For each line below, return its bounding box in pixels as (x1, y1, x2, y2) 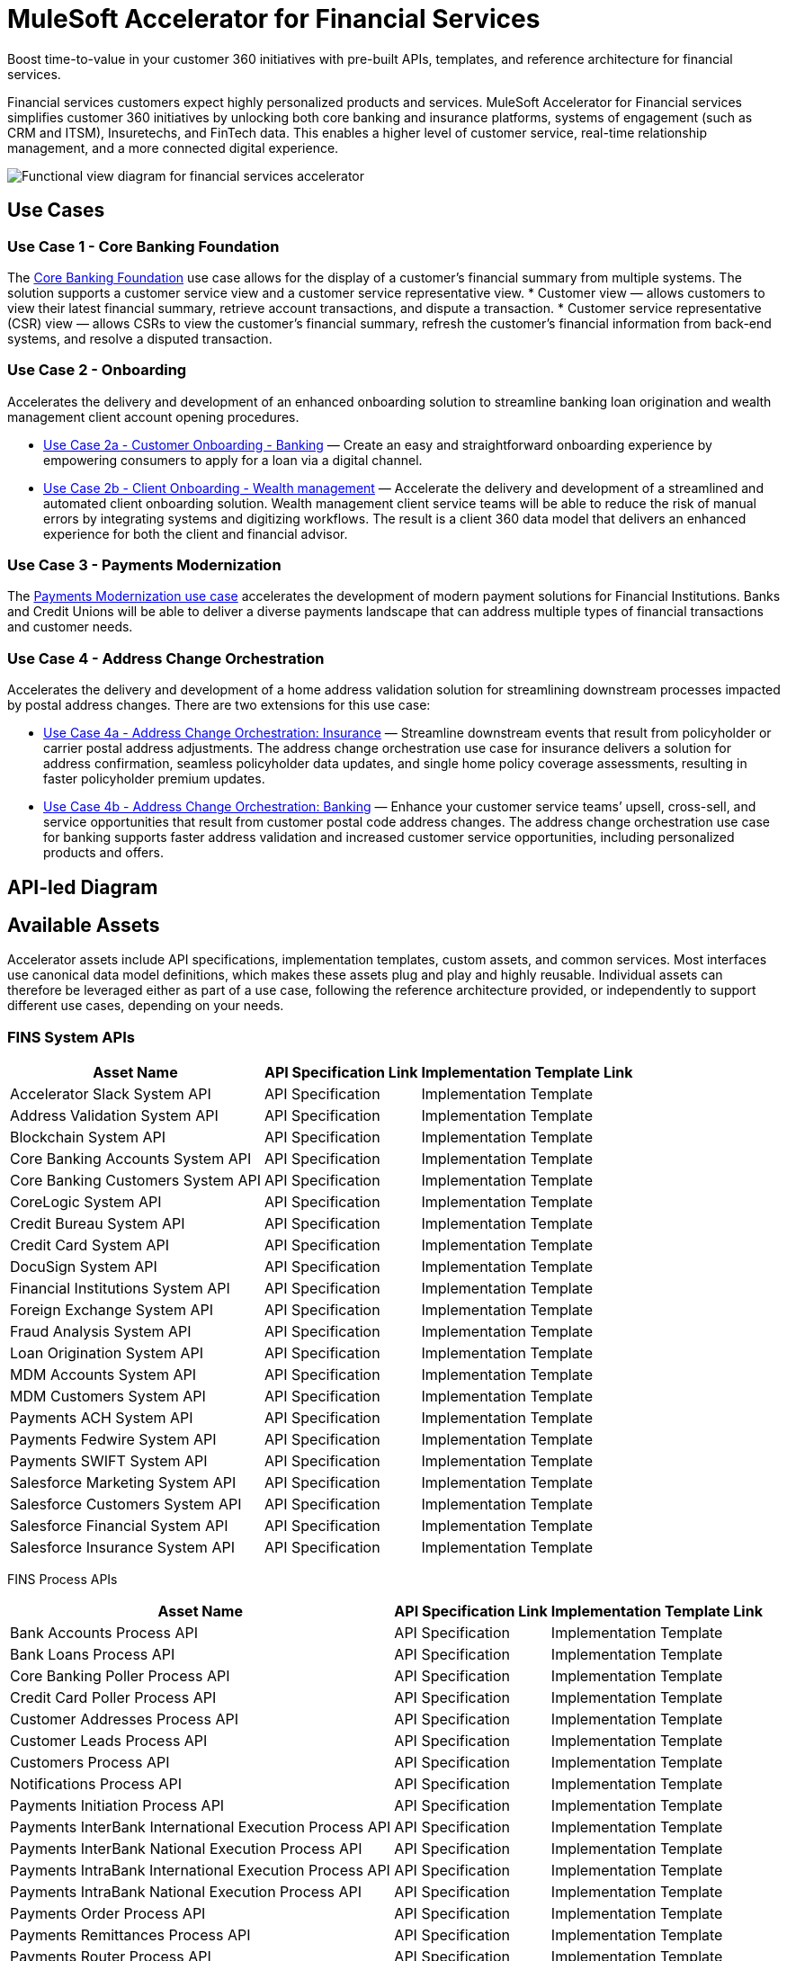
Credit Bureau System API (10, 1214, 185, 1233)
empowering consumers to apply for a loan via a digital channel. (43, 452, 423, 468)
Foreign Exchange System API (10, 1301, 213, 1320)
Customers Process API (10, 1753, 170, 1772)
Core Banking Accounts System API (10, 1150, 252, 1169)
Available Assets (7, 914, 160, 937)
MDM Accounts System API (10, 1366, 196, 1384)
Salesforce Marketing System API (10, 1473, 237, 1492)
